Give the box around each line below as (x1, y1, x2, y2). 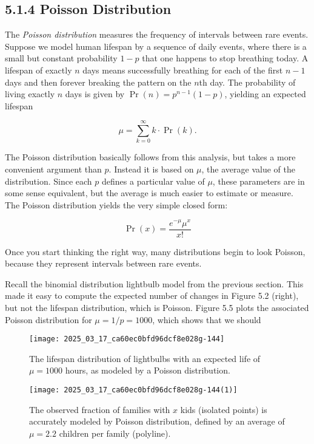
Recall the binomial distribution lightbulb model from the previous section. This (5, 277, 304, 290)
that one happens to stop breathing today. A (142, 52, 309, 64)
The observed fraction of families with (29, 403, 170, 415)
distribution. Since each (5, 174, 92, 187)
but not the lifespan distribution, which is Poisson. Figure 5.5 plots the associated (5, 301, 309, 313)
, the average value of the (201, 163, 295, 176)
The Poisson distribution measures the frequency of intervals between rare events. (5, 28, 309, 41)
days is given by (65, 87, 125, 100)
